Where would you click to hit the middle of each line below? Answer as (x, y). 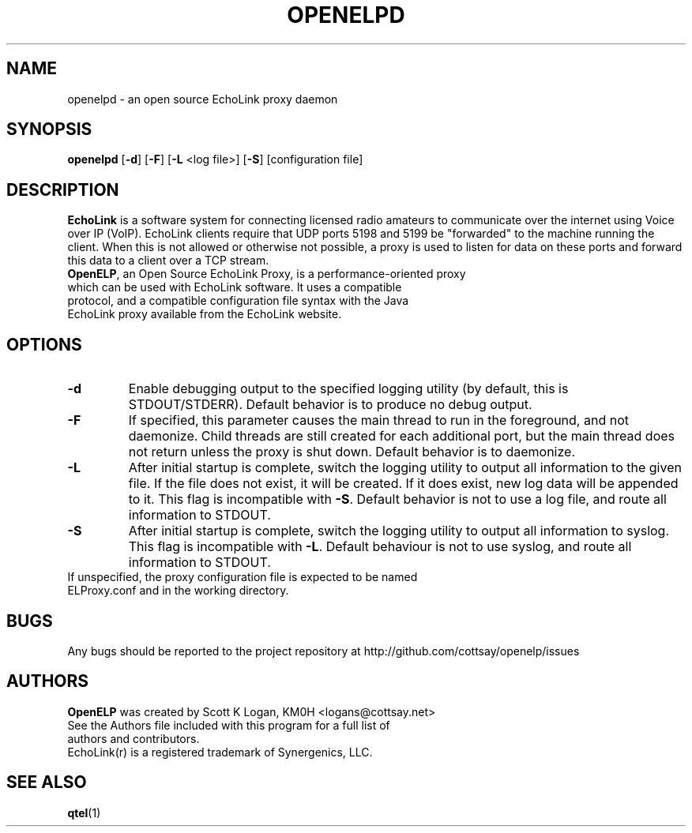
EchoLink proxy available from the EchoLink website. (205, 314)
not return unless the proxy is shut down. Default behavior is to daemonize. (352, 452)
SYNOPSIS (49, 129)
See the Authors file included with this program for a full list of (229, 725)
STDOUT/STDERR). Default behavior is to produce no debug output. (330, 405)
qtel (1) (84, 812)
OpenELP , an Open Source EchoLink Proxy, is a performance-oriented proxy (267, 274)
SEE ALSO (47, 782)
